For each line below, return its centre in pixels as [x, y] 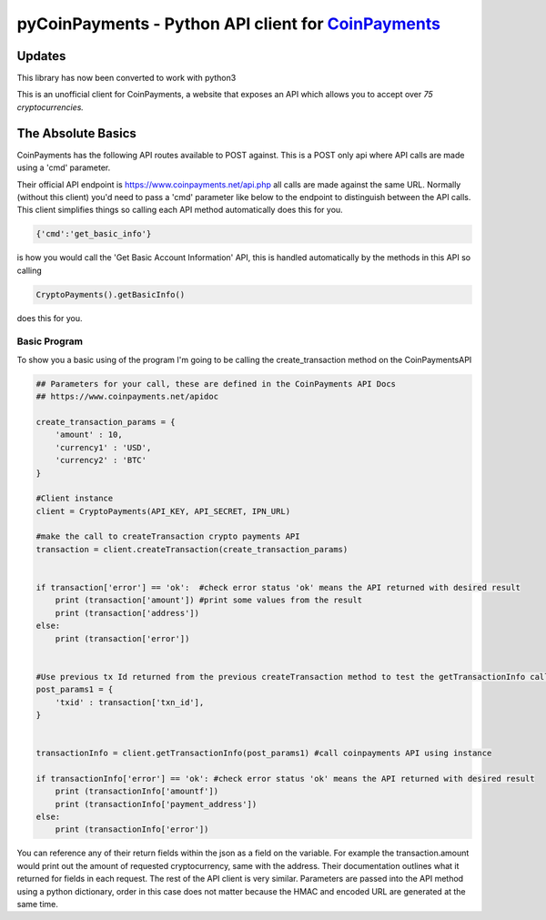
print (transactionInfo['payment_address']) [156, 804]
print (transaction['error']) [122, 638]
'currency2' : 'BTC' [101, 460]
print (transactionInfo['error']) [132, 829]
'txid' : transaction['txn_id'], [130, 702]
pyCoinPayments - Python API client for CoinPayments [229, 24]
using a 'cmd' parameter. [64, 167]
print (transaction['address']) [127, 613]
